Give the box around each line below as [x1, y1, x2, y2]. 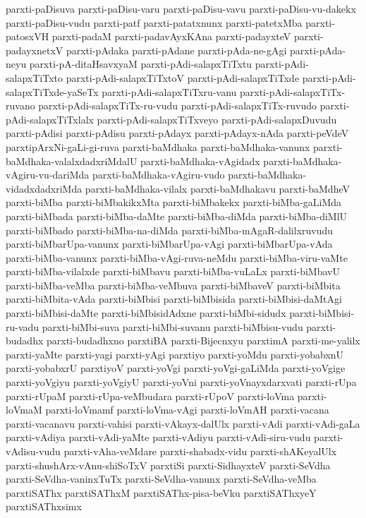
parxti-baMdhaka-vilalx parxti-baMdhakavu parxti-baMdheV [85, 181, 350, 195]
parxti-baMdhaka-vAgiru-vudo [92, 167, 225, 182]
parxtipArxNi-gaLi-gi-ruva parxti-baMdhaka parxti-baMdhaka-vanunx [6, 139, 310, 154]
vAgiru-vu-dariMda [6, 167, 90, 182]
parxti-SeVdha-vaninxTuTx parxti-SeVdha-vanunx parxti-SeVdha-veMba [6, 471, 317, 486]
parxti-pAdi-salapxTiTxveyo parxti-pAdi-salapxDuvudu [97, 112, 337, 126]
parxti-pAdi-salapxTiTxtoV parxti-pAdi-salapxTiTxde [66, 70, 300, 85]
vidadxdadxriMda [6, 181, 83, 195]
